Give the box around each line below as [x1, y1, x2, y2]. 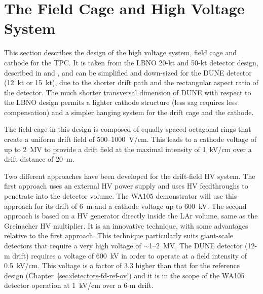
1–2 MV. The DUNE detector [149, 240, 243, 250]
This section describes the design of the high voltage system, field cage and [4, 47, 237, 58]
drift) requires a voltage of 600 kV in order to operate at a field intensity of [12, 250, 247, 261]
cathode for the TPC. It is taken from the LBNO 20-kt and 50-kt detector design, [4, 57, 258, 67]
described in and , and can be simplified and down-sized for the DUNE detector [4, 67, 252, 78]
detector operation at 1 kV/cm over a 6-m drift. [4, 280, 154, 290]
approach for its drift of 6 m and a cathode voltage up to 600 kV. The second [4, 200, 247, 211]
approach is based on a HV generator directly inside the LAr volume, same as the [4, 210, 258, 221]
